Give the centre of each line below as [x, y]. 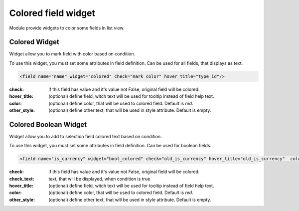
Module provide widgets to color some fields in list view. [67, 28]
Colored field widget [52, 13]
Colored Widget [34, 42]
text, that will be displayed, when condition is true [99, 179]
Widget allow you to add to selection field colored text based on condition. [85, 136]
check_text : [22, 179]
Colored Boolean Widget [48, 124]
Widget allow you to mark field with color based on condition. [72, 54]
